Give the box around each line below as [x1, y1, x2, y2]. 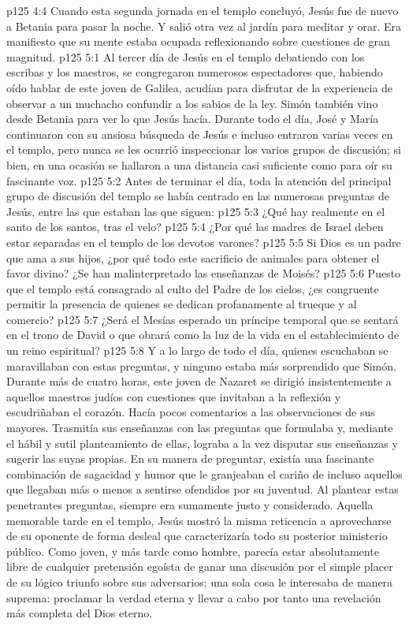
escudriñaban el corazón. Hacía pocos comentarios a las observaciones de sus [6, 404, 375, 420]
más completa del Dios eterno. [6, 605, 153, 621]
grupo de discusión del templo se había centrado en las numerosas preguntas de [6, 188, 390, 204]
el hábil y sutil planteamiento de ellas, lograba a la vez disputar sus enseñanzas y [6, 434, 398, 451]
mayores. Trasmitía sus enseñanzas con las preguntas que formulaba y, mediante [6, 419, 393, 436]
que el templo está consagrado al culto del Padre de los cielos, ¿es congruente [6, 280, 379, 296]
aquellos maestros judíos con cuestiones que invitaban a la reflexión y [6, 388, 341, 404]
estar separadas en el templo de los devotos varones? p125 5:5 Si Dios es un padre [6, 233, 401, 250]
